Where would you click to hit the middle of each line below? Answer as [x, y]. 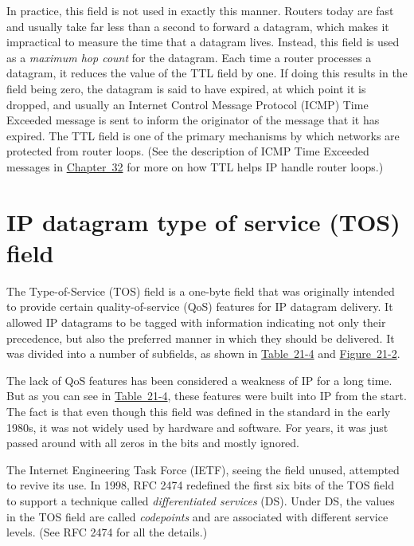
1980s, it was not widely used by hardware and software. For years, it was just [197, 427]
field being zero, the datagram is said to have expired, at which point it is [186, 88]
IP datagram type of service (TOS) [203, 221]
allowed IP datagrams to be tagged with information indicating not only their [196, 322]
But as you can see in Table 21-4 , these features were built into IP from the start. [207, 396]
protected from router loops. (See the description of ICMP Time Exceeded [188, 151]
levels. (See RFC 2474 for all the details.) [107, 532]
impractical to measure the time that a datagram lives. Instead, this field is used [203, 42]
